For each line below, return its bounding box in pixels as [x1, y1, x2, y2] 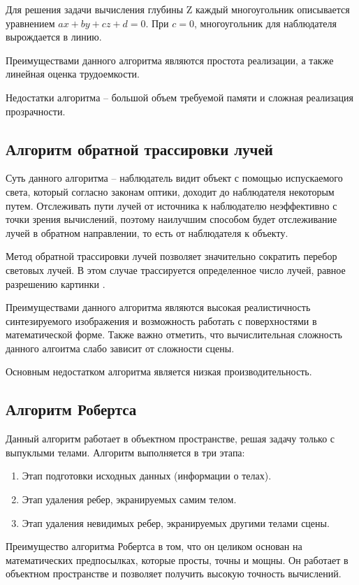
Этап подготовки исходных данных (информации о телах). [22, 468, 272, 483]
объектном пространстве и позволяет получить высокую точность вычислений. [6, 566, 342, 581]
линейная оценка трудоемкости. [6, 66, 140, 81]
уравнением [6, 15, 55, 30]
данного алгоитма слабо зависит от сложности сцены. [6, 340, 235, 355]
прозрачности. [6, 103, 66, 118]
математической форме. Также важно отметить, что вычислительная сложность [6, 327, 342, 342]
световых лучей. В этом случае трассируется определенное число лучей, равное [6, 262, 346, 277]
